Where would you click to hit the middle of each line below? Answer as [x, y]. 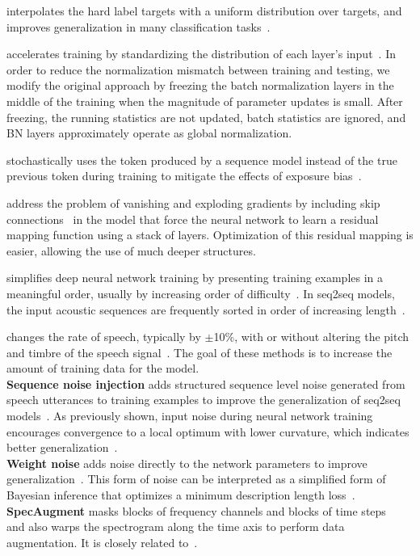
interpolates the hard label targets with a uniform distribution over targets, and [204, 11]
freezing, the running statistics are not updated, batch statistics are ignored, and [206, 117]
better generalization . [62, 447]
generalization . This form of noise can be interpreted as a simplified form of [196, 479]
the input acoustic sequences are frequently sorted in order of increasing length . [206, 309]
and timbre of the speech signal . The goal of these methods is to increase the [199, 352]
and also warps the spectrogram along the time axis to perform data [176, 527]
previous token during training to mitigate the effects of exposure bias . [184, 176]
